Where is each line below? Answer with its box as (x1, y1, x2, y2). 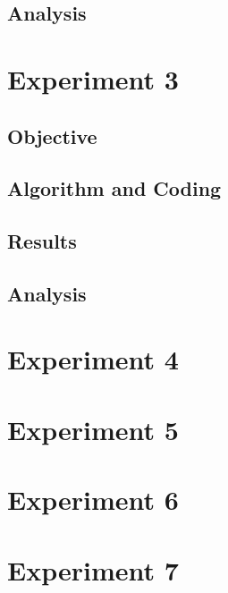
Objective (7, 122, 97, 149)
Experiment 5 (7, 411, 179, 447)
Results (7, 227, 77, 255)
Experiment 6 (7, 481, 179, 518)
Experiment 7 (7, 551, 179, 588)
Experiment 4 (7, 341, 179, 377)
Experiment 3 (7, 60, 179, 97)
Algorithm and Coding (7, 174, 222, 202)
